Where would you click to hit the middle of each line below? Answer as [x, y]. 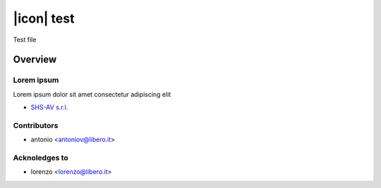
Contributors [36, 125]
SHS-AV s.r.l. [49, 107]
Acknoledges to [41, 158]
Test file [25, 40]
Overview [35, 60]
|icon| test [44, 18]
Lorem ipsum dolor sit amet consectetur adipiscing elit [92, 94]
